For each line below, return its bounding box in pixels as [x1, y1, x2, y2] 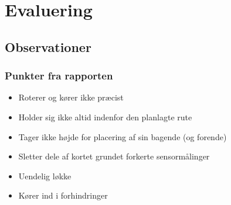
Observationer [5, 37, 91, 55]
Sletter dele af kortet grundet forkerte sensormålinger [18, 150, 210, 162]
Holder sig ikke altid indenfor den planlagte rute [18, 110, 192, 123]
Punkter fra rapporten [5, 68, 113, 83]
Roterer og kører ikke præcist [18, 91, 124, 103]
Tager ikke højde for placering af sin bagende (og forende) [18, 130, 227, 143]
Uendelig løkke [18, 169, 72, 182]
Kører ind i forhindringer [18, 189, 108, 201]
